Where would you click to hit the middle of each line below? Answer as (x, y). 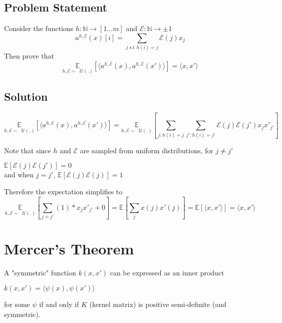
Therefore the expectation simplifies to (63, 191)
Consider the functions (39, 28)
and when (19, 175)
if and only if (59, 304)
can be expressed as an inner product (167, 273)
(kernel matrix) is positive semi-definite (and (158, 304)
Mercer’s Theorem (69, 249)
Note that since (28, 150)
